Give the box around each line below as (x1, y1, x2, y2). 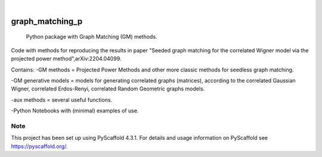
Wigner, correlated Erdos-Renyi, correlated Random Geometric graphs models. (11, 85, 205, 92)
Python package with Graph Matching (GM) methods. (26, 33, 157, 40)
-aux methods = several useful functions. (11, 96, 113, 103)
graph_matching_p (11, 16, 83, 26)
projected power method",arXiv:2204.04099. (11, 55, 122, 62)
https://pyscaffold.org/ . (11, 143, 68, 150)
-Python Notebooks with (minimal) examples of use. (11, 107, 139, 114)
